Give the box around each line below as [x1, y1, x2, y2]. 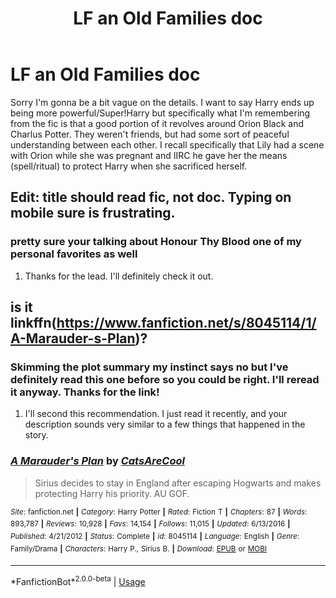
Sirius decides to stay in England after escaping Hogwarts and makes [34, 477, 322, 489]
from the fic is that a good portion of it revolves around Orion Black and [10, 117, 305, 129]
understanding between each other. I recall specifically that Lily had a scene [10, 138, 325, 151]
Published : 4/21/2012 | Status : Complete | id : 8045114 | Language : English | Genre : [10, 531, 300, 541]
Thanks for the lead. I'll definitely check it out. [24, 270, 214, 282]
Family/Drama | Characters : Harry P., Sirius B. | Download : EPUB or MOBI [10, 543, 267, 554]
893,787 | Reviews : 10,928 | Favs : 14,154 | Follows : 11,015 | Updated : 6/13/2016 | [10, 519, 291, 529]
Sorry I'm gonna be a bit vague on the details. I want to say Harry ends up [10, 96, 315, 108]
